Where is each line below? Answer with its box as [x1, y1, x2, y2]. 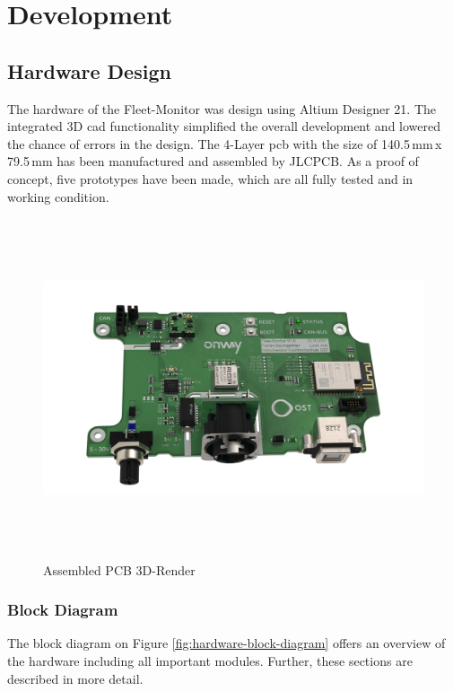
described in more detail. [7, 669, 144, 687]
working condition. [7, 187, 109, 206]
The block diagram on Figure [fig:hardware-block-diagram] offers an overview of [7, 634, 446, 652]
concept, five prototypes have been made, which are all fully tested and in [7, 169, 414, 188]
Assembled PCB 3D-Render [43, 560, 196, 579]
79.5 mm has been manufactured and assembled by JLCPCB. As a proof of [7, 152, 419, 171]
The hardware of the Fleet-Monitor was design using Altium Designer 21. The [7, 99, 437, 118]
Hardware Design [7, 57, 171, 84]
